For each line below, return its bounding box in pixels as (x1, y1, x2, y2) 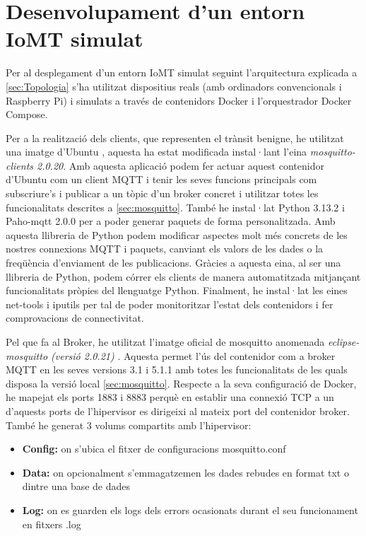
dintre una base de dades (22, 479, 131, 494)
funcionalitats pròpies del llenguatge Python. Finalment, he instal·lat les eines (6, 283, 348, 298)
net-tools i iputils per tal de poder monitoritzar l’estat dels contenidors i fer (6, 296, 333, 311)
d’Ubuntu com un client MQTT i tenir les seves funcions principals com (6, 172, 317, 187)
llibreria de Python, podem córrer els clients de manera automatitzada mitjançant (6, 269, 361, 284)
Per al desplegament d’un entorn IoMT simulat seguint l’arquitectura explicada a (6, 65, 358, 80)
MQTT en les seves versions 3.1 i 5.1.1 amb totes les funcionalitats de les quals (6, 362, 348, 377)
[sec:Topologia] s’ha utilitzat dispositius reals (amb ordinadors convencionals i (6, 78, 342, 93)
